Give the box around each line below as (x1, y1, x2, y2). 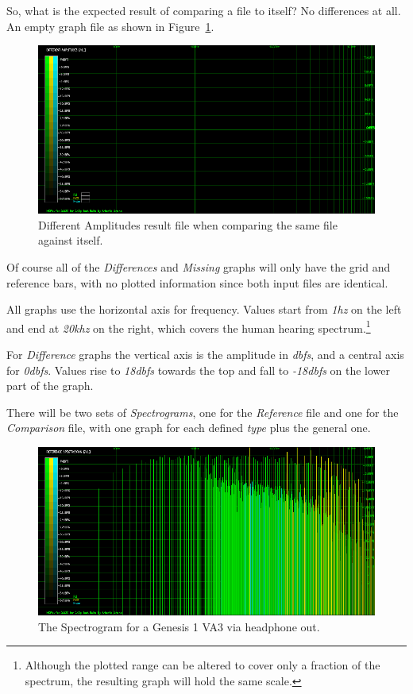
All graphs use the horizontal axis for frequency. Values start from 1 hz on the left (6, 301, 402, 318)
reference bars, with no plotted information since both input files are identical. (6, 274, 388, 291)
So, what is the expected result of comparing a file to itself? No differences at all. (6, 2, 401, 18)
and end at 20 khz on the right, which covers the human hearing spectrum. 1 (6, 317, 371, 336)
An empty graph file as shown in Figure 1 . (6, 17, 214, 34)
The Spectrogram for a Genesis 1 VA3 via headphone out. (38, 618, 320, 634)
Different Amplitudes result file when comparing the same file (38, 216, 338, 233)
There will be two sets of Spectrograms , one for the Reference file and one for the (6, 403, 399, 420)
